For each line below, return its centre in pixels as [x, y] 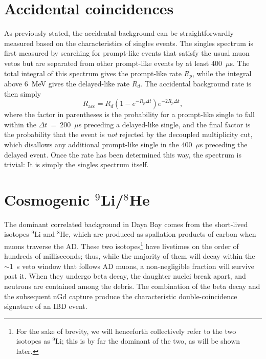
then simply [23, 93]
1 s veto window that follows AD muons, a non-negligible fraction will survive [132, 266]
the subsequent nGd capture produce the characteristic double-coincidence [121, 296]
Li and [45, 234]
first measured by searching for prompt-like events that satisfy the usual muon [127, 53]
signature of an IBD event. [46, 306]
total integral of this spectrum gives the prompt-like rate [93, 73]
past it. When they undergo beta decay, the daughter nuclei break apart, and [125, 276]
